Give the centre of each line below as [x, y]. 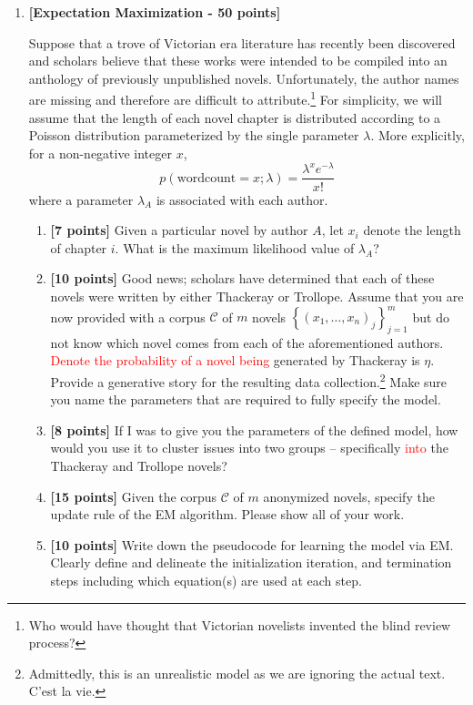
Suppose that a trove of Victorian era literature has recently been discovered [242, 42]
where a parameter [81, 199]
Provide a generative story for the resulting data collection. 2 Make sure [249, 380]
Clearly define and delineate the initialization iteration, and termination [251, 562]
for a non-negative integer [100, 153]
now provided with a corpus [128, 317]
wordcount [206, 178]
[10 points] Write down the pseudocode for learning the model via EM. [252, 544]
